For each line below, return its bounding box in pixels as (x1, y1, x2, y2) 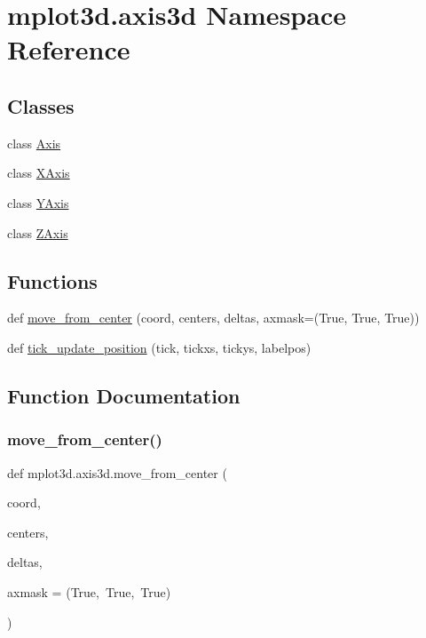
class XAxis (7, 163, 70, 182)
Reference (7, 31, 130, 68)
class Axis (7, 133, 61, 152)
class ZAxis (7, 223, 68, 242)
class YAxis (7, 193, 69, 211)
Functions (7, 267, 98, 294)
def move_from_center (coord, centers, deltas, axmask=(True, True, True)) (7, 308, 420, 327)
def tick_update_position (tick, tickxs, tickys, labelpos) (7, 338, 312, 356)
